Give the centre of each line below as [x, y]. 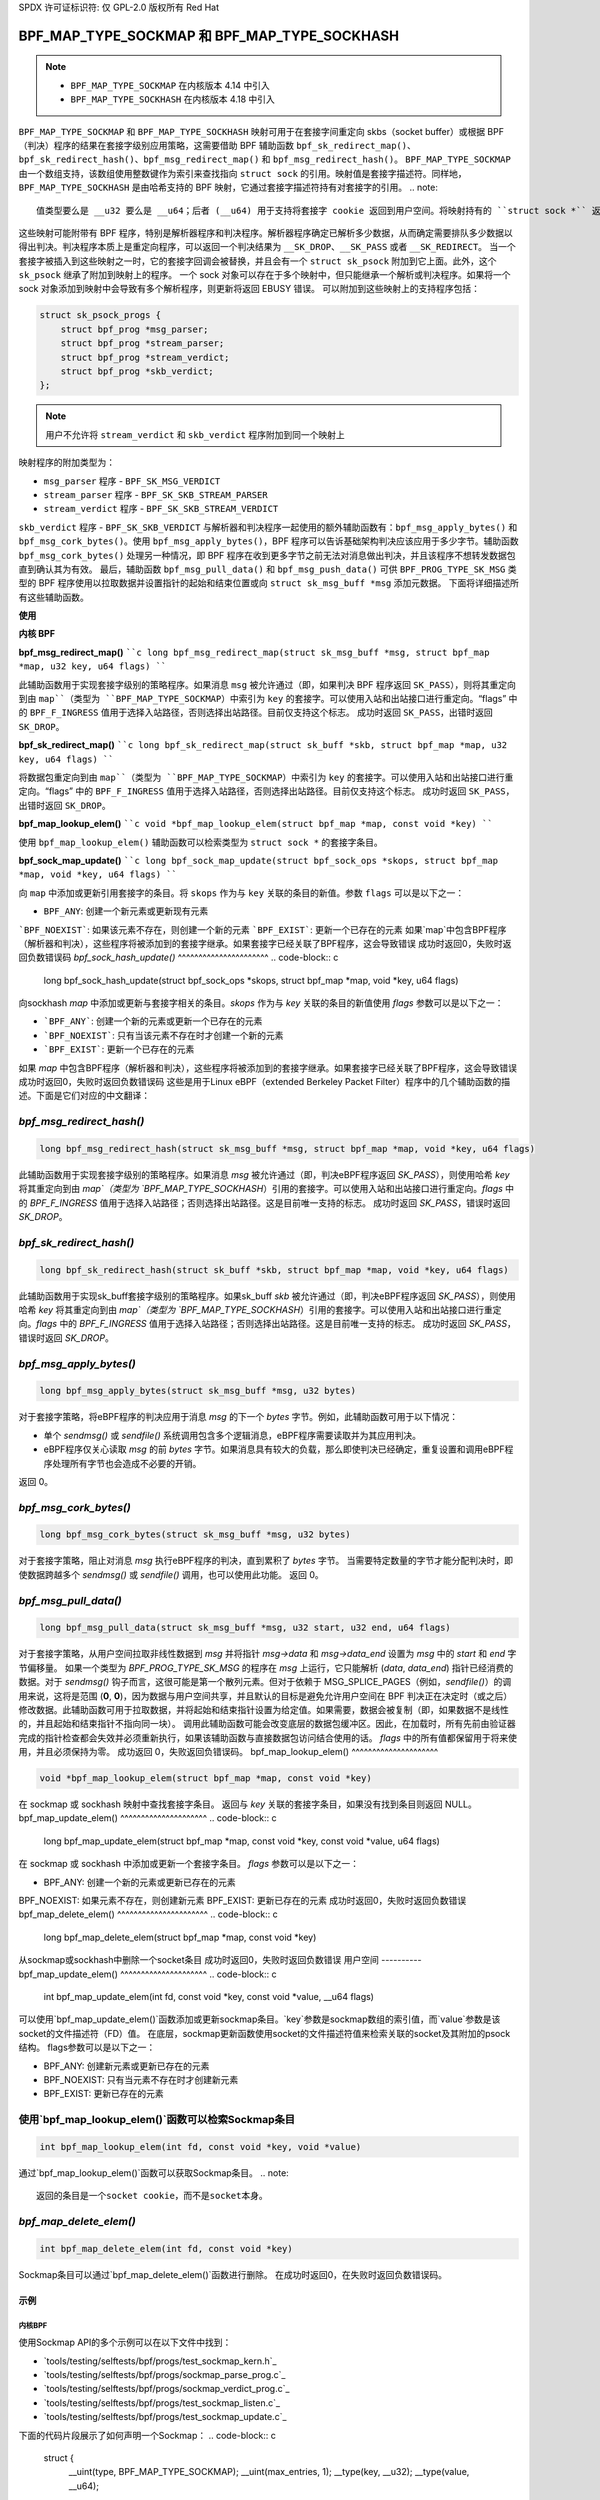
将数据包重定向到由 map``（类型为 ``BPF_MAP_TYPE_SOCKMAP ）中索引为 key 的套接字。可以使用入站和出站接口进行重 [266, 777]
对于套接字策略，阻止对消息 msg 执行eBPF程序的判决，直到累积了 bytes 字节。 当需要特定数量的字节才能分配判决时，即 [266, 1561]
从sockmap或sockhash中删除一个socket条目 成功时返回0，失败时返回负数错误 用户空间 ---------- [220, 1960]
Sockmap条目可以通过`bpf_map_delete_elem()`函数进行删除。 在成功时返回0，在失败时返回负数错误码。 [233, 2274]
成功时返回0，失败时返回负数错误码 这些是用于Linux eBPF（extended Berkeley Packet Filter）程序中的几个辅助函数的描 [264, 1082]
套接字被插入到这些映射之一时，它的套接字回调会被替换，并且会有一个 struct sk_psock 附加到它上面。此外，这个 [257, 261]
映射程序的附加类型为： [66, 462]
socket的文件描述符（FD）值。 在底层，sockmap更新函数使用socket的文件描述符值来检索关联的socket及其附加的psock [264, 2033]
